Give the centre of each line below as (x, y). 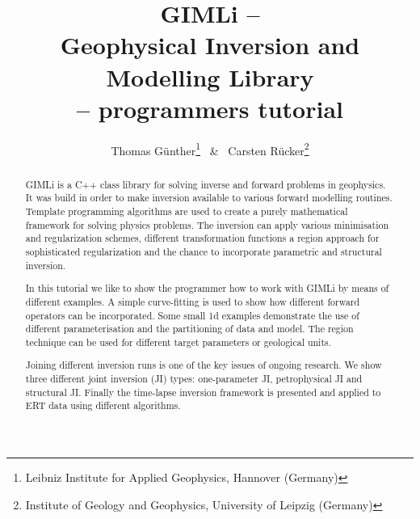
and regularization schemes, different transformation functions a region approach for (202, 238)
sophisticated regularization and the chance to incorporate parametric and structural (204, 252)
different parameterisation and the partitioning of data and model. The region (189, 329)
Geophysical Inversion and (210, 45)
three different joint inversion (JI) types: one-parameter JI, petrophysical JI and (194, 379)
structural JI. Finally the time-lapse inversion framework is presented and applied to (203, 392)
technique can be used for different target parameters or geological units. (178, 342)
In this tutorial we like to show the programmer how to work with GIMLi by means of (207, 288)
